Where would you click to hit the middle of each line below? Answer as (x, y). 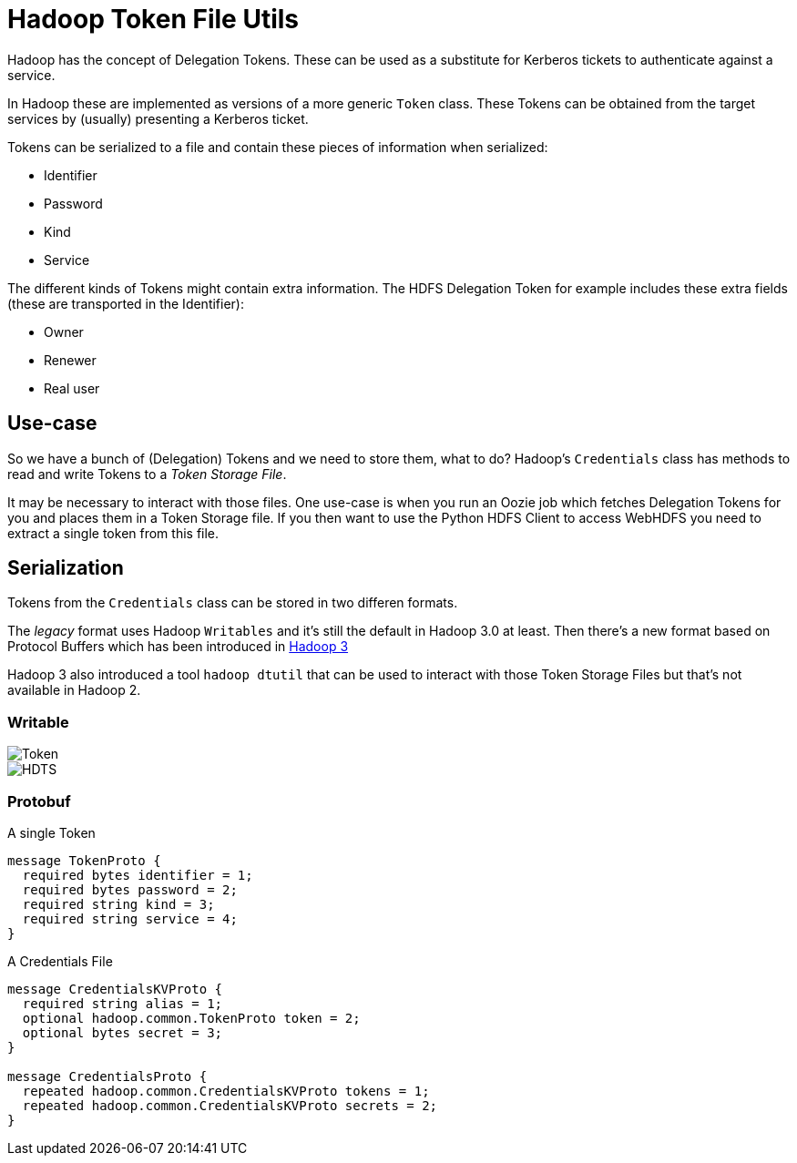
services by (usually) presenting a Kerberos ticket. (158, 118)
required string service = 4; (130, 918)
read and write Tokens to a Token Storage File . (147, 474)
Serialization (66, 568)
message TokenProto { (84, 860)
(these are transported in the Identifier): (126, 303)
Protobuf (39, 801)
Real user (72, 388)
